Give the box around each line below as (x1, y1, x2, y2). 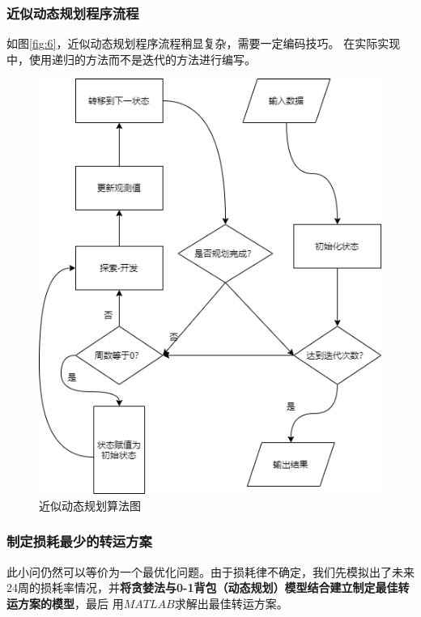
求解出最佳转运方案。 (174, 594, 288, 611)
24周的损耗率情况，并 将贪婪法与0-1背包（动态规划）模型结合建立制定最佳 (6, 579, 398, 596)
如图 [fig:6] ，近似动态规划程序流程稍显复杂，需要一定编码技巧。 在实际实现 (6, 35, 401, 52)
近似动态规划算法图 (39, 496, 141, 513)
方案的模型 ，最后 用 (17, 594, 124, 611)
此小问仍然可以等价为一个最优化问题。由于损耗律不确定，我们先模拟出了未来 (6, 563, 415, 580)
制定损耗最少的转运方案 (6, 531, 152, 551)
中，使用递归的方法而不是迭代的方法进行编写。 (6, 50, 256, 67)
